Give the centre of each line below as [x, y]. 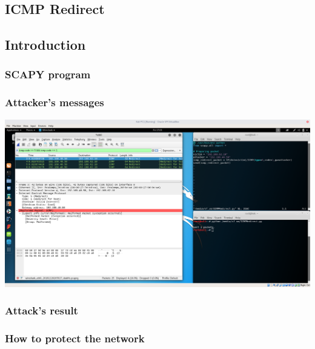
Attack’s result [41, 310]
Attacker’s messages [55, 102]
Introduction [45, 45]
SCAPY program [48, 74]
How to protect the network [75, 338]
